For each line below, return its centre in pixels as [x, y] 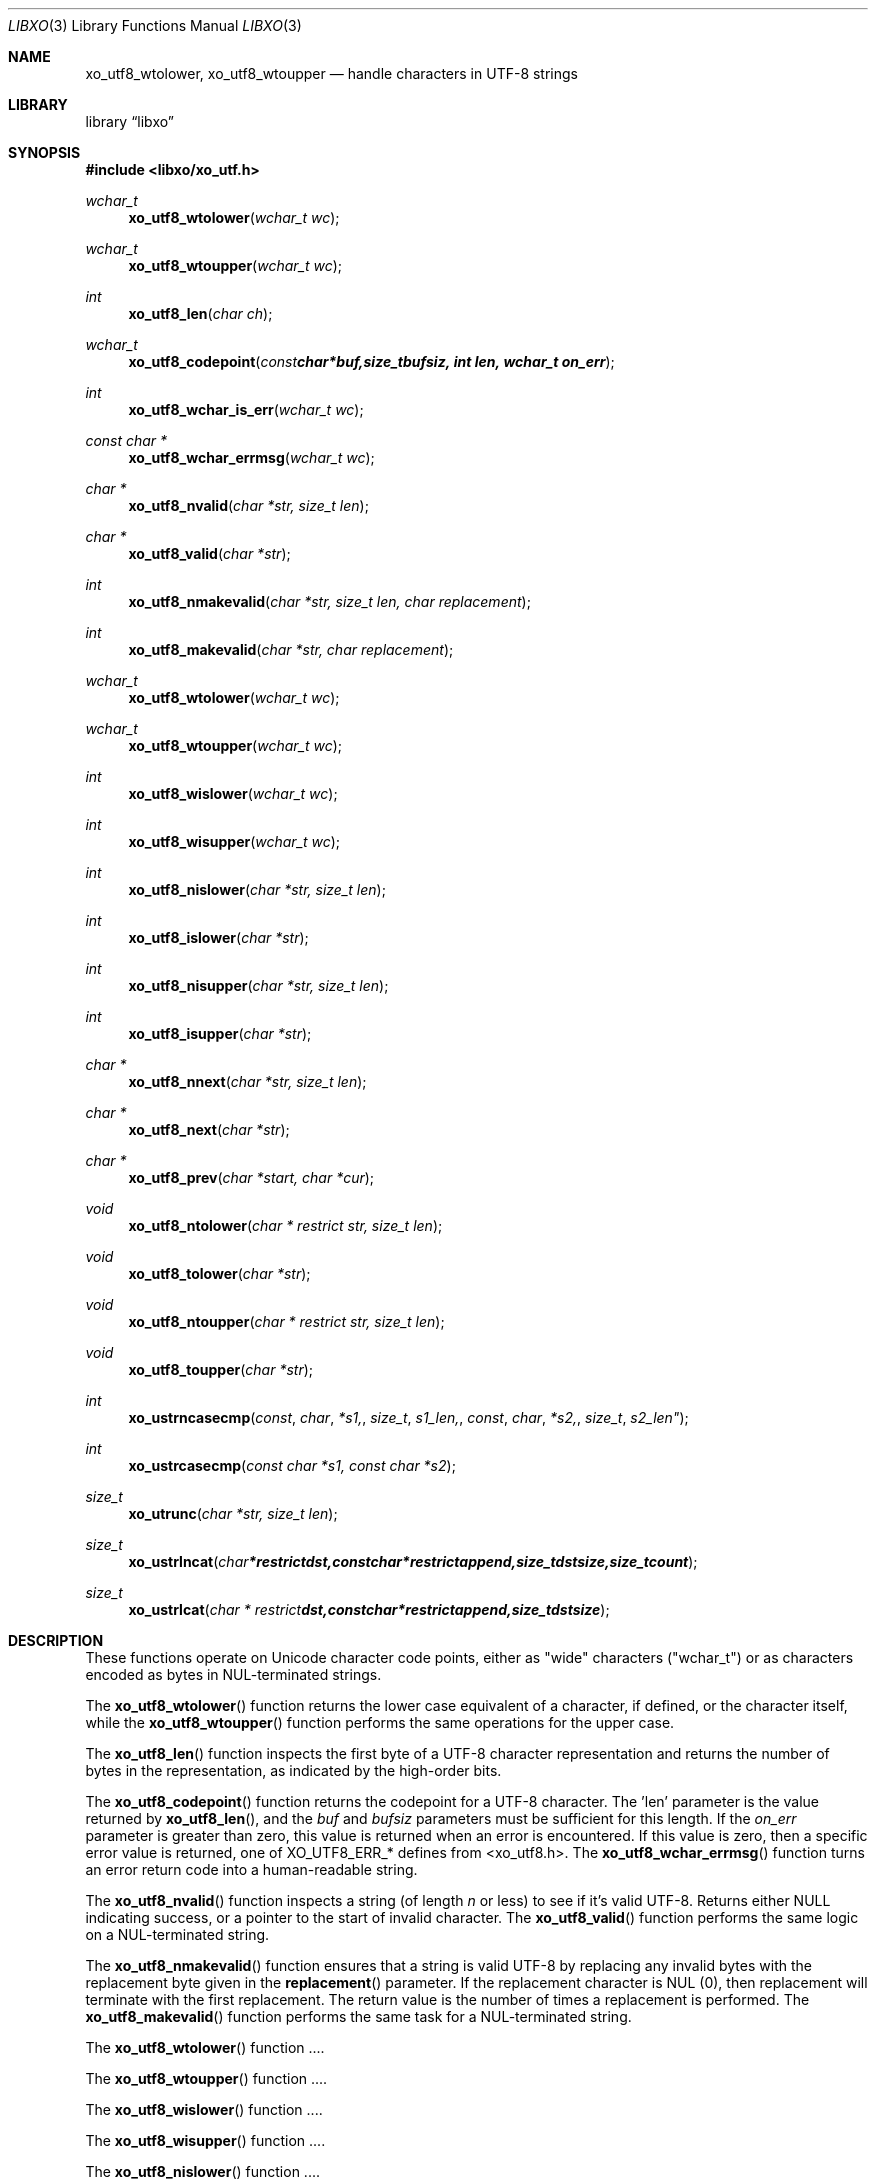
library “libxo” [129, 121]
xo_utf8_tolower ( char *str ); [219, 1273]
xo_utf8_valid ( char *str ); [209, 553]
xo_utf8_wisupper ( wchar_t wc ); [234, 841]
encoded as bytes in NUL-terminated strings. [233, 1674]
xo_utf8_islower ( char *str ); [218, 937]
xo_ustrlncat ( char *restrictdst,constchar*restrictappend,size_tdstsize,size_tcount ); [413, 1561]
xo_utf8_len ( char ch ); [200, 313]
